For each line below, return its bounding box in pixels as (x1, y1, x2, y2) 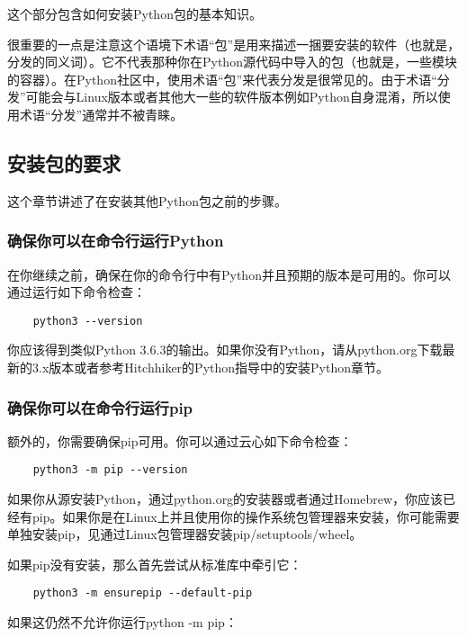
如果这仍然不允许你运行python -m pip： (7, 613, 238, 632)
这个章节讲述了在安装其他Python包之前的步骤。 (7, 191, 287, 210)
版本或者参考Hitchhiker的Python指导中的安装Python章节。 (49, 358, 389, 377)
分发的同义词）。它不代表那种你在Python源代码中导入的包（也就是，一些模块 (7, 52, 457, 71)
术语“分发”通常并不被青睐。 (19, 104, 184, 123)
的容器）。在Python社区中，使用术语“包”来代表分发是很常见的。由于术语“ (7, 69, 437, 88)
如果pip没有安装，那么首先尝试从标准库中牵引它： (7, 554, 302, 573)
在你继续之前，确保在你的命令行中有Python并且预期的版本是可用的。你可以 (7, 265, 451, 283)
